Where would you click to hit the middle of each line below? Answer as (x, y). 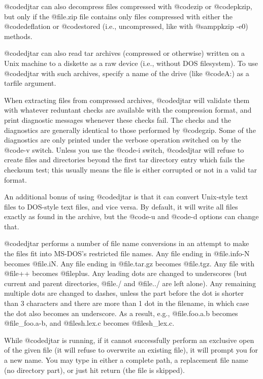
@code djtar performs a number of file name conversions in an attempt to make (127, 243)
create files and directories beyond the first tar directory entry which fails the (124, 160)
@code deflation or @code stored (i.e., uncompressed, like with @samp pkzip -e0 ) (126, 26)
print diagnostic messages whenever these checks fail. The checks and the (118, 119)
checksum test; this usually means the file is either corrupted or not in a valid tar (131, 169)
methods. (18, 36)
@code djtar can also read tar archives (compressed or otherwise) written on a (124, 53)
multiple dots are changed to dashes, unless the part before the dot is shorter (124, 293)
